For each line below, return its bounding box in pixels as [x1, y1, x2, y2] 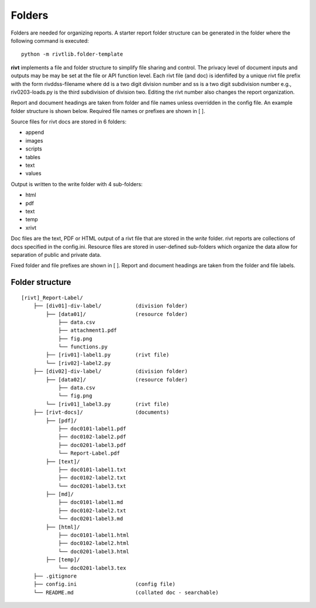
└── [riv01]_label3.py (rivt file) [46, 401, 170, 407]
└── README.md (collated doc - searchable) [33, 589, 219, 596]
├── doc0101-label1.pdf [58, 425, 126, 432]
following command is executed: [11, 37, 89, 44]
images [25, 137, 43, 144]
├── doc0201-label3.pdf [58, 442, 126, 448]
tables [25, 153, 41, 160]
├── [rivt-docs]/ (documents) [33, 409, 170, 415]
